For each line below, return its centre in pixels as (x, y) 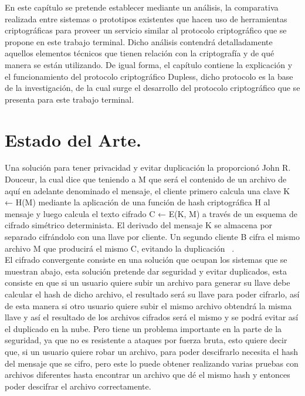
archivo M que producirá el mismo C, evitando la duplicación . (120, 248)
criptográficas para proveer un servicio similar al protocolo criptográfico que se (146, 30)
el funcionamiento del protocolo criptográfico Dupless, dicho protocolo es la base (149, 76)
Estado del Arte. (73, 139)
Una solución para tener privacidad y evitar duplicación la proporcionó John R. (148, 167)
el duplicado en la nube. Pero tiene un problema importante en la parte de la (143, 328)
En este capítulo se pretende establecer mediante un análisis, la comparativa (142, 7)
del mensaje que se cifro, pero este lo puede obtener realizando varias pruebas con (152, 363)
